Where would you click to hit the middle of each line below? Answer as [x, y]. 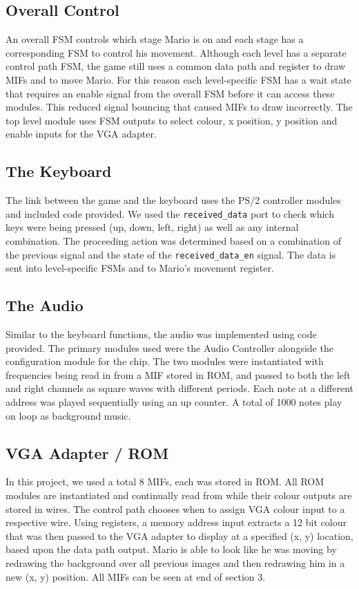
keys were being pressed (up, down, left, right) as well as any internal [152, 227]
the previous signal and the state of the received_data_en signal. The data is [171, 254]
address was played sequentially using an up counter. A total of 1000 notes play [174, 402]
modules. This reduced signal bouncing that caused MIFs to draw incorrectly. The [179, 107]
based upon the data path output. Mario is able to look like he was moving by [171, 549]
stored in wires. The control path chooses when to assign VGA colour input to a [175, 508]
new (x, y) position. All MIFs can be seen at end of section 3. [136, 576]
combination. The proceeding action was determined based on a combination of [173, 241]
